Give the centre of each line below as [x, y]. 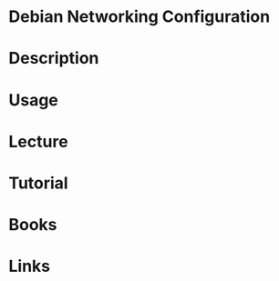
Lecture [39, 141]
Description [54, 59]
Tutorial [39, 183]
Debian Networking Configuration [139, 17]
